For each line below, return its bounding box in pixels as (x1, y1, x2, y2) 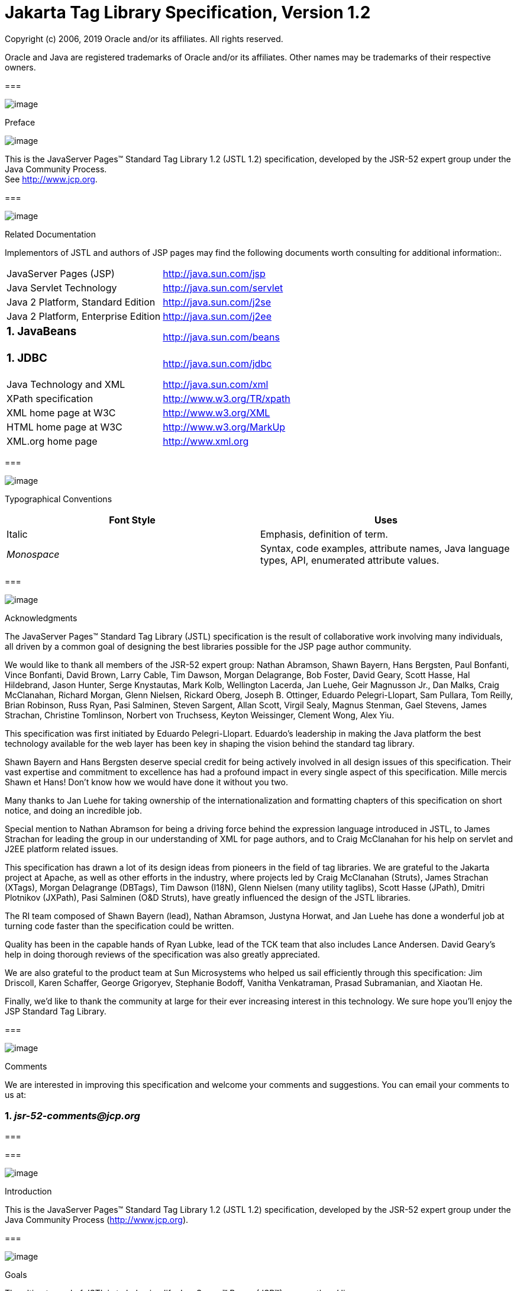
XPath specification (7, 393, 93, 405)
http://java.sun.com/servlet (163, 281, 283, 294)
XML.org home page (7, 435, 98, 448)
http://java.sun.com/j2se (163, 296, 272, 308)
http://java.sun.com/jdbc (163, 358, 272, 370)
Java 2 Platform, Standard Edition (7, 296, 156, 308)
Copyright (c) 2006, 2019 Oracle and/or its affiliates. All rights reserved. (5, 33, 283, 44)
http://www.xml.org (163, 435, 249, 448)
